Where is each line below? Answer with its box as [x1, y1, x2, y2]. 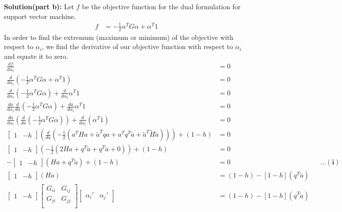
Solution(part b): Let [4, 1, 74, 11]
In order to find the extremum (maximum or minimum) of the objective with [4, 32, 234, 42]
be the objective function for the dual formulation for [82, 1, 241, 11]
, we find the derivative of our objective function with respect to [42, 41, 233, 52]
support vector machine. [4, 11, 76, 21]
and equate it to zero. [4, 51, 68, 61]
